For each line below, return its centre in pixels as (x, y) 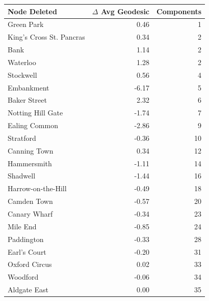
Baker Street (27, 100)
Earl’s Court (27, 251)
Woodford (23, 277)
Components (179, 11)
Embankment (29, 87)
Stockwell (22, 74)
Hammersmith (30, 163)
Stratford (22, 138)
